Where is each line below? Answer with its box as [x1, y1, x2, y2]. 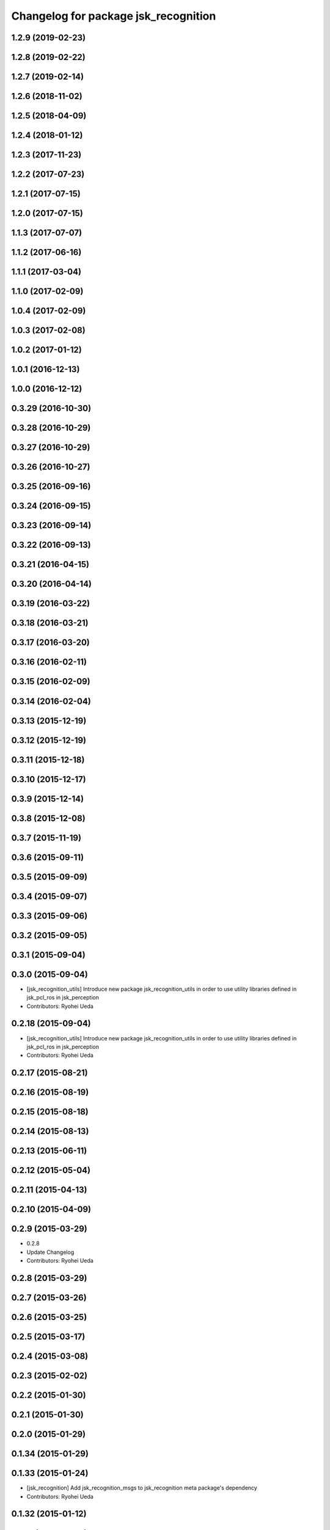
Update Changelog [26, 1248, 75, 1256]
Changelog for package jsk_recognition [11, 9, 216, 23]
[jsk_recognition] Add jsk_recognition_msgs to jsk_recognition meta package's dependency [26, 1484, 258, 1491]
